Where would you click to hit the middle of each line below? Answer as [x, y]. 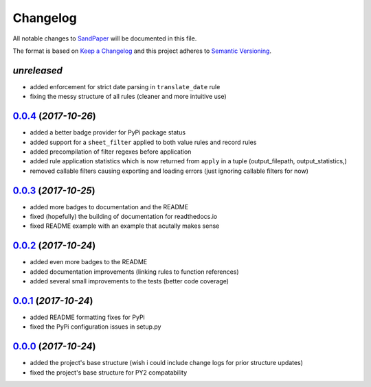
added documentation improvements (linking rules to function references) [135, 272]
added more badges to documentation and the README [109, 207]
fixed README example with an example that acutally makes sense [125, 226]
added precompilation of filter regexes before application [111, 152]
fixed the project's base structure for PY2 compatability [109, 372]
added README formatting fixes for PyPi [87, 317]
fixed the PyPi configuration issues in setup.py [95, 327]
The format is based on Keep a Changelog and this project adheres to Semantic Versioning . [142, 51]
